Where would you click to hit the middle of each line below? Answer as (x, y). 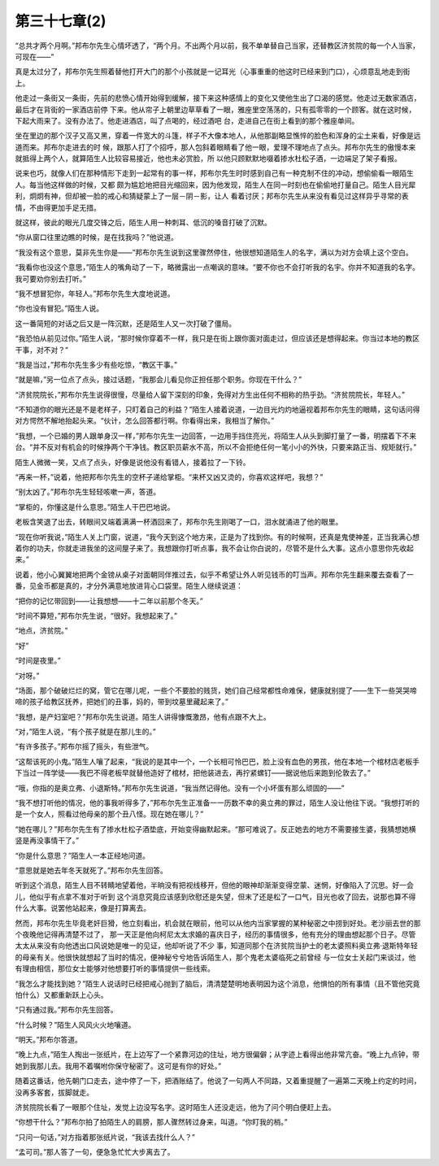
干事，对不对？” (42, 350)
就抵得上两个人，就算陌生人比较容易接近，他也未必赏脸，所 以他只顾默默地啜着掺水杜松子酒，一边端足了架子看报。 (208, 159)
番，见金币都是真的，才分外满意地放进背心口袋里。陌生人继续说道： (129, 586)
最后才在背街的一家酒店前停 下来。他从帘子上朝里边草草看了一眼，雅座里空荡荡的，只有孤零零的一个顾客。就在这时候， (215, 109)
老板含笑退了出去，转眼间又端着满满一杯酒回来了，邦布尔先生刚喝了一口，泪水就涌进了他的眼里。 (179, 522)
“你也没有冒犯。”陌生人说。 (59, 308)
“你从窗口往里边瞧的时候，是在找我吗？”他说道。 (97, 237)
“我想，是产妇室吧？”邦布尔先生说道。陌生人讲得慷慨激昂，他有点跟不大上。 (143, 716)
